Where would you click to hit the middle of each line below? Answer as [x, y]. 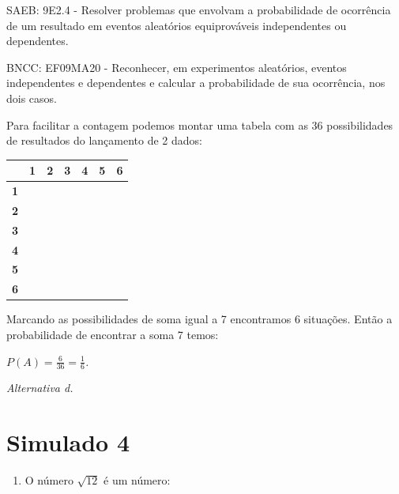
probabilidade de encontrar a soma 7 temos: [113, 334]
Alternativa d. [40, 388]
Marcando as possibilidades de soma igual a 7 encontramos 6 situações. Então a [199, 319]
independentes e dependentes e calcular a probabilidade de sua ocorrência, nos [196, 83]
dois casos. [32, 98]
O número [49, 480]
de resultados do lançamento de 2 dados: [104, 140]
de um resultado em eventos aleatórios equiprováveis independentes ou [177, 25]
